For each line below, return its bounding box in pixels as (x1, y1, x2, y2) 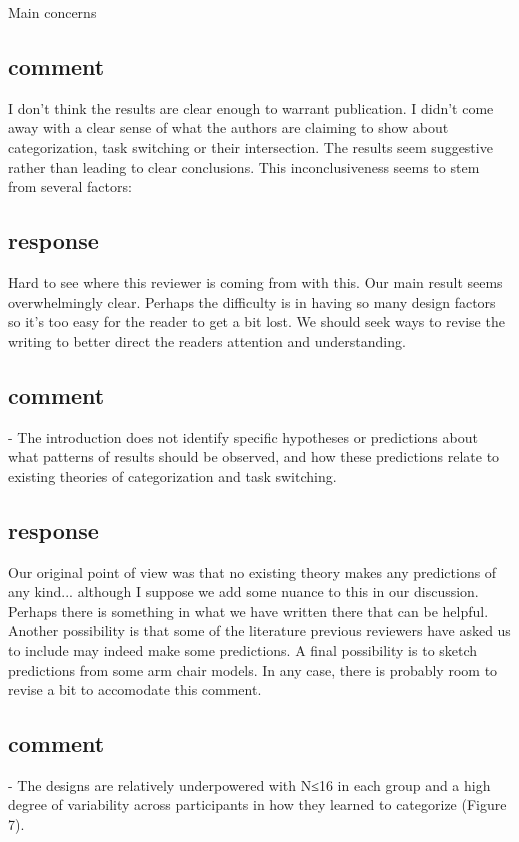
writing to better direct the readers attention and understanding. (8, 330, 406, 351)
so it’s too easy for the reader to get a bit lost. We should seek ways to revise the (8, 311, 505, 332)
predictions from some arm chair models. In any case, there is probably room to (8, 659, 498, 680)
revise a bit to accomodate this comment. (8, 679, 262, 700)
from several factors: (8, 176, 132, 197)
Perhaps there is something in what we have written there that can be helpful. (8, 600, 489, 621)
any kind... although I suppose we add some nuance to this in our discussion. (8, 581, 479, 602)
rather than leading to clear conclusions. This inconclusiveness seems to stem (8, 156, 480, 177)
